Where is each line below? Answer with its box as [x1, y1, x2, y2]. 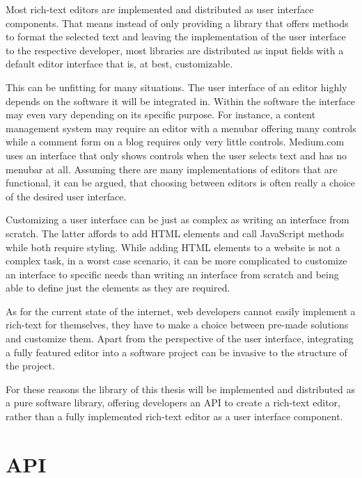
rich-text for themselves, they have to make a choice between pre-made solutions [6, 317, 349, 332]
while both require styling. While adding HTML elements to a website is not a [6, 239, 340, 254]
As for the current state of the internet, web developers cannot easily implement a [6, 303, 356, 318]
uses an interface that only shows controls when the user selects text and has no [6, 148, 347, 162]
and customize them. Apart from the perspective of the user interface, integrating [6, 331, 354, 346]
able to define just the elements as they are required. [6, 280, 230, 295]
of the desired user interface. [6, 189, 127, 203]
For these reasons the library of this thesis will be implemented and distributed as [6, 381, 355, 396]
